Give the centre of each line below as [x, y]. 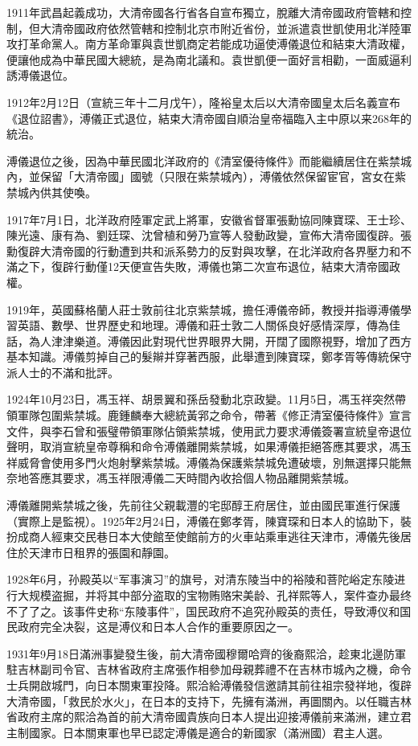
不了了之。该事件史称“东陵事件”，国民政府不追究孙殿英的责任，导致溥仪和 [203, 611]
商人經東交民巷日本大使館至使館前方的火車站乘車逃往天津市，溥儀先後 [214, 537]
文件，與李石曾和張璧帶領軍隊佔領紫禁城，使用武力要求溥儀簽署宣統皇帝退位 [209, 430]
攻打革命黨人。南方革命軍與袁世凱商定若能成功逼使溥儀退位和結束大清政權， [209, 44]
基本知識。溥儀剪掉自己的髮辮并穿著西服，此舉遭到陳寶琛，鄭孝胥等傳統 [198, 357]
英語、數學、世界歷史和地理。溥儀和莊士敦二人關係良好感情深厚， [192, 325]
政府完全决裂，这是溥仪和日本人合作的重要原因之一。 [158, 627]
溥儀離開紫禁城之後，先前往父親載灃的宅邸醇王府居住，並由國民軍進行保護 [203, 505]
